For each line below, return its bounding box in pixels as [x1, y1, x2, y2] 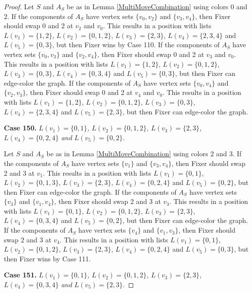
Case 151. [4, 270, 37, 280]
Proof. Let [4, 1, 34, 11]
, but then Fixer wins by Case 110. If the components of [52, 39, 220, 50]
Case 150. [4, 123, 37, 133]
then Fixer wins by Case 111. [4, 253, 91, 263]
